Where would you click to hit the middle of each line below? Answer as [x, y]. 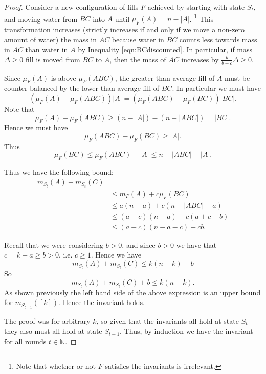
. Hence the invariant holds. [102, 302]
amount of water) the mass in [51, 39]
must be [237, 77]
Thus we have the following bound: [59, 172]
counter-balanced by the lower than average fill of [82, 88]
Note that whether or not [56, 366]
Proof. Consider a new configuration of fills [71, 7]
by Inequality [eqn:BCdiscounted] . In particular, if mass [165, 49]
